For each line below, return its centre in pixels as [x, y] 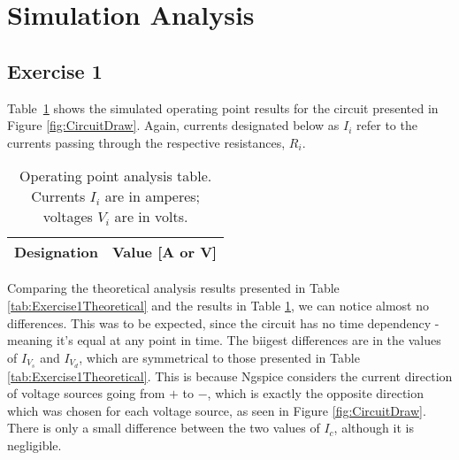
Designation [56, 252]
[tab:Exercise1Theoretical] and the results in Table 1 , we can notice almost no [218, 305]
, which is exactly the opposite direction [316, 393]
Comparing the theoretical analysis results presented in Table [173, 288]
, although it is [374, 428]
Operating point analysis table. [116, 176]
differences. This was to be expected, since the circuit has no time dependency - [223, 322]
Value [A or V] [164, 252]
